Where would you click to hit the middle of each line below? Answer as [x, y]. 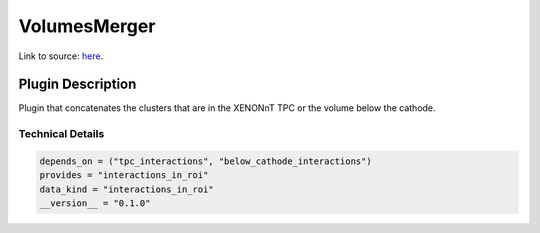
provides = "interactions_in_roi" [124, 175]
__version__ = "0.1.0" [95, 203]
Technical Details [61, 134]
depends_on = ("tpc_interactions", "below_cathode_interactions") [205, 161]
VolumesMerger [87, 26]
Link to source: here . [61, 56]
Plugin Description [77, 84]
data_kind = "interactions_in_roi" [126, 189]
